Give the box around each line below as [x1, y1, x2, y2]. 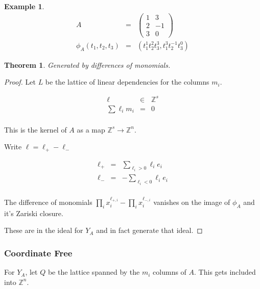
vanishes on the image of [153, 197, 230, 207]
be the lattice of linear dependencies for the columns [45, 76, 209, 87]
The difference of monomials [4, 197, 92, 207]
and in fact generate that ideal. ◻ [96, 225, 203, 235]
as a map [77, 124, 105, 135]
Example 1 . [4, 1, 44, 11]
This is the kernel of [4, 124, 67, 135]
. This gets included [194, 267, 256, 277]
